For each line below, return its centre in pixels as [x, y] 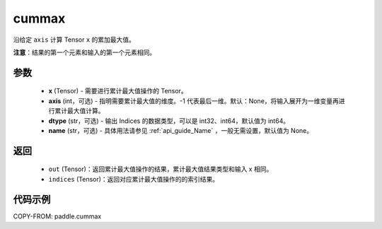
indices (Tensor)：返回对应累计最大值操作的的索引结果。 [134, 179]
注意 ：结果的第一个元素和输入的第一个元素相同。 [84, 52]
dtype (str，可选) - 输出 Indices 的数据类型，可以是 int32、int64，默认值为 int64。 [169, 121]
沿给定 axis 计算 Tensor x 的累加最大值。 [74, 40]
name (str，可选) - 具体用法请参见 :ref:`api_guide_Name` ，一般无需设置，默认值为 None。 [181, 130]
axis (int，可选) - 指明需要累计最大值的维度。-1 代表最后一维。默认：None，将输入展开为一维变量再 [194, 101]
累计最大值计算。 [79, 111]
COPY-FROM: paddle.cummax [57, 216]
